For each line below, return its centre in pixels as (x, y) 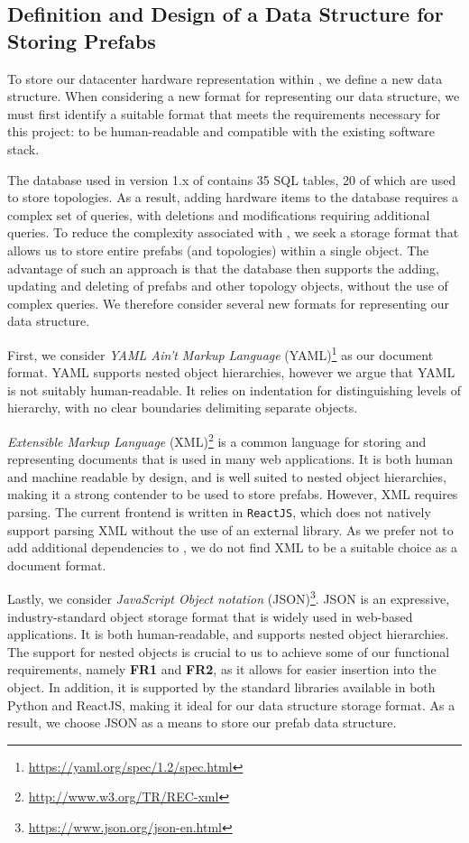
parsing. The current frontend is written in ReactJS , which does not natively (219, 511)
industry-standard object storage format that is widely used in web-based (210, 616)
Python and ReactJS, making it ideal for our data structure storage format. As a (231, 704)
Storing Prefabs (82, 40)
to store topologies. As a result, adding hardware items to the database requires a (233, 197)
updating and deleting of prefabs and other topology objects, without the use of (228, 286)
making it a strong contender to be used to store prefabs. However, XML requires (233, 494)
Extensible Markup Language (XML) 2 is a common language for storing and (217, 440)
